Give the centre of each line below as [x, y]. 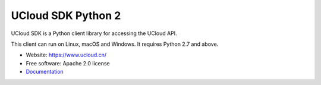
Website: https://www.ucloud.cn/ [66, 55]
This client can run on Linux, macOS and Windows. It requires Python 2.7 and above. [115, 44]
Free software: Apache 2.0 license [68, 63]
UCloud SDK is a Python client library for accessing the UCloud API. [94, 33]
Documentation [45, 72]
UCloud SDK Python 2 [66, 15]
